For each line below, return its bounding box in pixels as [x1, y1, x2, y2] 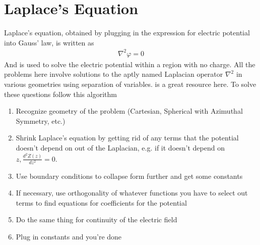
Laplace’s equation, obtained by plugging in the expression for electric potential [4, 27, 250, 38]
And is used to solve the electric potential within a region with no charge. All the [4, 59, 255, 69]
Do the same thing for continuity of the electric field [16, 214, 177, 225]
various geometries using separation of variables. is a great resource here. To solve [4, 79, 256, 89]
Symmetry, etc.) [16, 115, 66, 126]
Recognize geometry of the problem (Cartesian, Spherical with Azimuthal [16, 106, 243, 116]
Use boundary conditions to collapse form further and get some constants [16, 170, 243, 181]
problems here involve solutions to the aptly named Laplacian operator [4, 69, 223, 79]
